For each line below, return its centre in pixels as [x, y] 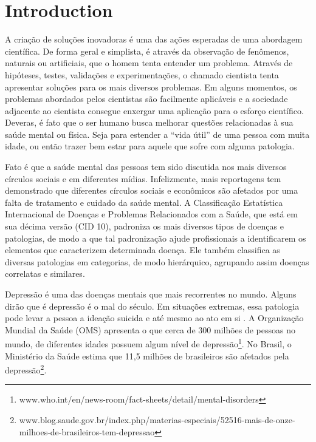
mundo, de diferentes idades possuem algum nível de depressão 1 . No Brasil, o [148, 343]
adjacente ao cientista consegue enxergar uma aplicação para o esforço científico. [154, 110]
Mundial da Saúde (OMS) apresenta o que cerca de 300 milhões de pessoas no [150, 329]
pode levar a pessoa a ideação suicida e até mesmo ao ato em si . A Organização [154, 318]
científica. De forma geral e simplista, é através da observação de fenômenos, [147, 51]
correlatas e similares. [45, 274]
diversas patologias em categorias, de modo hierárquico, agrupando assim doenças [157, 261]
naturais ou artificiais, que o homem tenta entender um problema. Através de [149, 63]
